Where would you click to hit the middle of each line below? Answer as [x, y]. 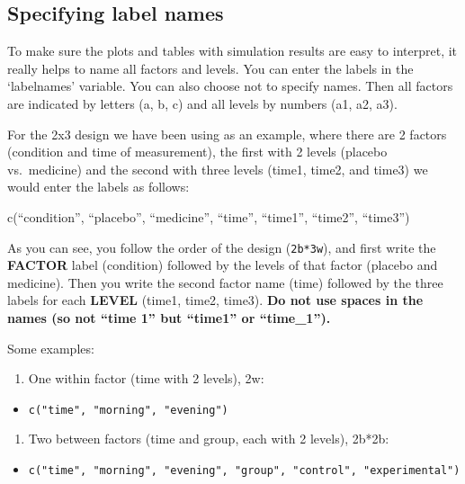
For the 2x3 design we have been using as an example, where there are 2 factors [227, 134]
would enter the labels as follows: [98, 187]
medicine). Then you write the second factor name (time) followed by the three [225, 282]
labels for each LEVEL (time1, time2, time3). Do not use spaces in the [215, 300]
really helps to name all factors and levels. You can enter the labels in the [210, 68]
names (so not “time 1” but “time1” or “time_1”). [169, 317]
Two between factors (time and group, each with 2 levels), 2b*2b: [209, 439]
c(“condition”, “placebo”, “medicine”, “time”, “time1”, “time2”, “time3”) [209, 216]
